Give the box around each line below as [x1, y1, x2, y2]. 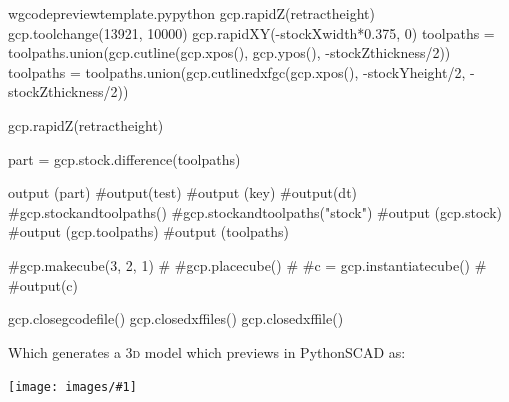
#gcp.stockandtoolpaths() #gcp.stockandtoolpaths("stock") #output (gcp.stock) [8, 201, 502, 222]
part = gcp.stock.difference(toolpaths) [8, 148, 241, 169]
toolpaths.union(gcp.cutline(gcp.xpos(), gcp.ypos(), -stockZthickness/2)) [8, 42, 451, 63]
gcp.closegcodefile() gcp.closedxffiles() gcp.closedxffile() [8, 308, 344, 329]
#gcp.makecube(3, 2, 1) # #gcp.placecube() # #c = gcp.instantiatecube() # [8, 254, 487, 275]
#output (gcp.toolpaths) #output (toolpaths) [8, 221, 289, 242]
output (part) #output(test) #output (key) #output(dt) [8, 182, 358, 203]
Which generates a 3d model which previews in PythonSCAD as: [8, 341, 406, 362]
